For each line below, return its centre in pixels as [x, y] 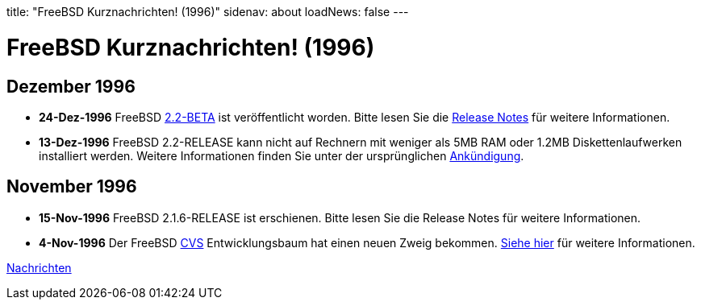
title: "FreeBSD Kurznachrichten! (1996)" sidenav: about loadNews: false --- [208, 12]
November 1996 [72, 187]
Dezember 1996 [71, 86]
